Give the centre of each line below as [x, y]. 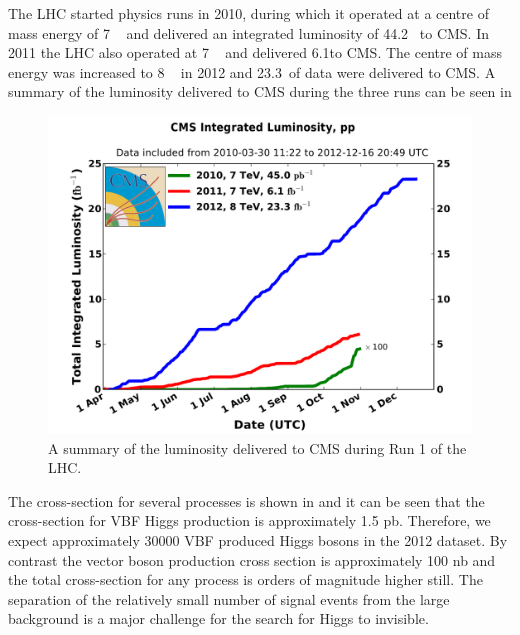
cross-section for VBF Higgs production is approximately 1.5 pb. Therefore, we [249, 520]
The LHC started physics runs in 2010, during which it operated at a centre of [248, 13]
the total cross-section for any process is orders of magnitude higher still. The [245, 579]
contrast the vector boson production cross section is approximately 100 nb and [252, 559]
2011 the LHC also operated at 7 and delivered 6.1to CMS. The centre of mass [255, 52]
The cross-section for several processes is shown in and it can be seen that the [246, 500]
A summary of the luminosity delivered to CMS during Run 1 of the [257, 447]
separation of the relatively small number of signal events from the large [229, 598]
